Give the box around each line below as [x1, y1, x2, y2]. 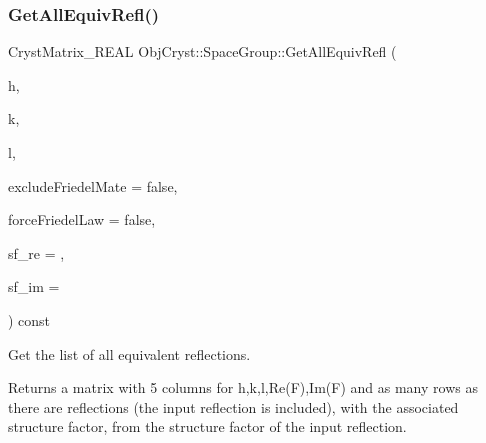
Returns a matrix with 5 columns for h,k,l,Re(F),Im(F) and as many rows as [8, 377, 478, 398]
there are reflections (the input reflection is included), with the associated [8, 396, 459, 417]
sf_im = [8, 276, 60, 297]
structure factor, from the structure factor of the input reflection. [8, 416, 407, 437]
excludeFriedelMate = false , [8, 175, 178, 196]
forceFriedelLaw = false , [8, 209, 156, 230]
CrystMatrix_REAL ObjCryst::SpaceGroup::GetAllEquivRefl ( [8, 41, 397, 62]
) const [8, 309, 51, 330]
